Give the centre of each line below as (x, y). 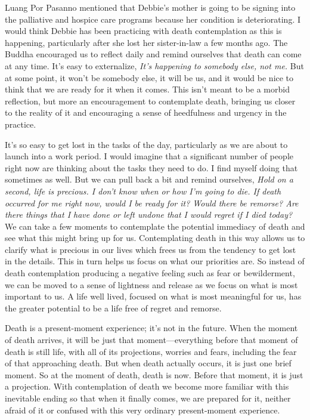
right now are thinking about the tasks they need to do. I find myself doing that (151, 167)
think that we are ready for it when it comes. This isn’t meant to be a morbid (147, 89)
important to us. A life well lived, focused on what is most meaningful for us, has (153, 296)
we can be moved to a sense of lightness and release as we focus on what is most (151, 284)
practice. (21, 124)
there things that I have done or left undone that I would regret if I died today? (149, 214)
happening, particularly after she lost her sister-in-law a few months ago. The (146, 42)
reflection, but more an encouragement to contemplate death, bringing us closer (150, 101)
